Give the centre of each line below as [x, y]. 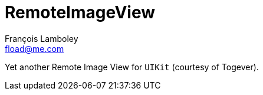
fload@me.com [34, 48]
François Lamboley [42, 38]
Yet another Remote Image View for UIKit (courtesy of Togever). [132, 67]
